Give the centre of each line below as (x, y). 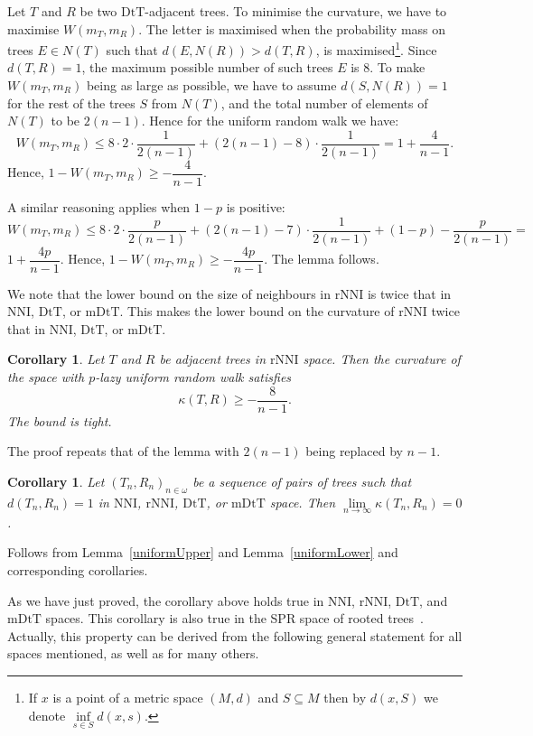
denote (47, 715)
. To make (397, 67)
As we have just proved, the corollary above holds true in (166, 600)
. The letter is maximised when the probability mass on (292, 28)
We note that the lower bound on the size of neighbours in (169, 293)
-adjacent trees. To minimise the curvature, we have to (296, 11)
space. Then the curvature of (382, 359)
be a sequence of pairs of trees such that (302, 481)
